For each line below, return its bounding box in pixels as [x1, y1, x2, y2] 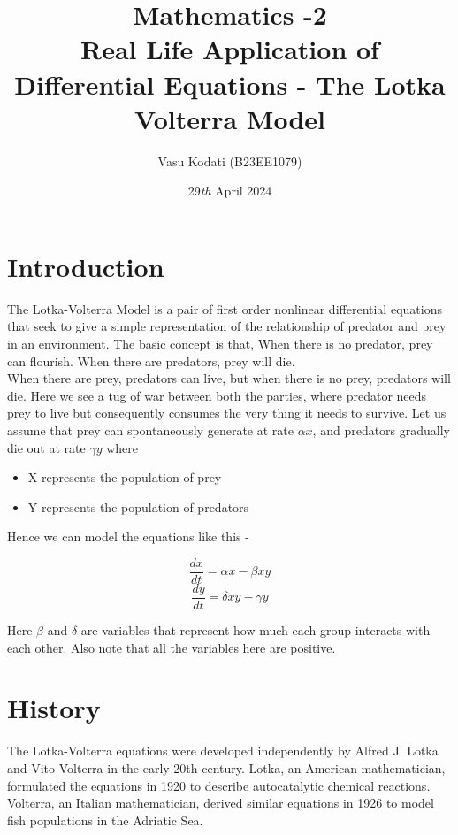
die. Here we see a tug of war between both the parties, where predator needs [7, 386, 427, 404]
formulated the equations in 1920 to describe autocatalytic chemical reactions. [7, 776, 431, 794]
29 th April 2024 [187, 181, 272, 200]
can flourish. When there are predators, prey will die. [7, 351, 295, 370]
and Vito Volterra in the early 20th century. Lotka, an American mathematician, [7, 758, 446, 777]
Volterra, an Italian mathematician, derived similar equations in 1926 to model [7, 793, 434, 812]
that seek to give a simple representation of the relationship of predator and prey [7, 317, 447, 335]
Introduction [7, 248, 164, 284]
